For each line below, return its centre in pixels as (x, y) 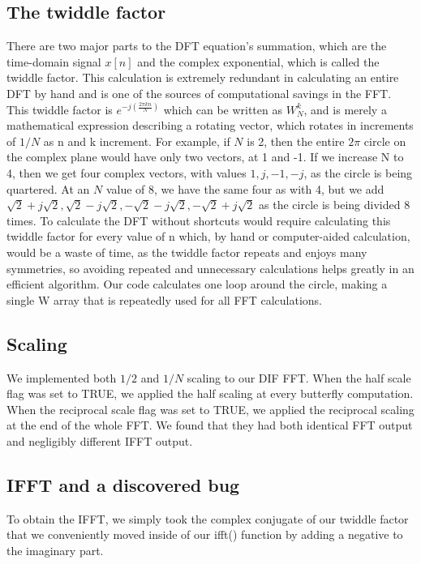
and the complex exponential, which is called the (258, 61)
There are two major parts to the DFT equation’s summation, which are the (197, 46)
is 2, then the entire (296, 141)
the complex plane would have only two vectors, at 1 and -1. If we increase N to (205, 157)
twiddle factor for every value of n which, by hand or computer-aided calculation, (208, 236)
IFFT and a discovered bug (123, 484)
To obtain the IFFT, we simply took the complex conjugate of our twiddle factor (208, 518)
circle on (385, 141)
